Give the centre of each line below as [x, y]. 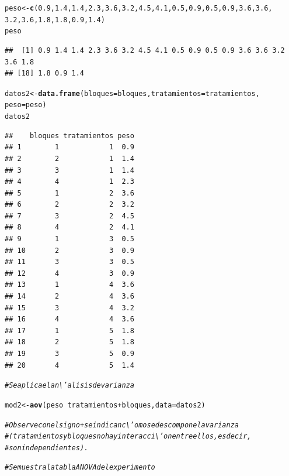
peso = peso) [26, 105]
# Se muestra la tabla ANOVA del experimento [80, 468]
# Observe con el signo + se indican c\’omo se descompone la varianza [122, 425]
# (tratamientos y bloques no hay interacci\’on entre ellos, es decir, [128, 436]
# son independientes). [47, 448]
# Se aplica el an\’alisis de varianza [69, 386]
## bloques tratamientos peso [69, 136]
